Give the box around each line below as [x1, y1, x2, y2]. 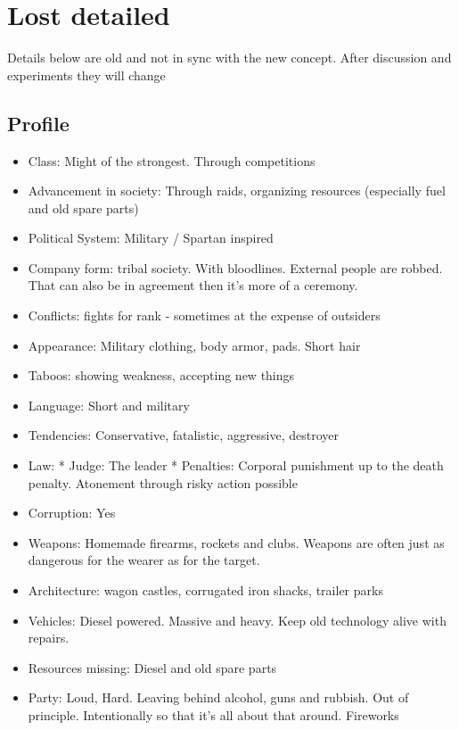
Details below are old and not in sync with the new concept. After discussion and [7, 48, 452, 67]
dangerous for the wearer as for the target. [28, 551, 260, 569]
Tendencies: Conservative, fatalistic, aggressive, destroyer [28, 426, 340, 444]
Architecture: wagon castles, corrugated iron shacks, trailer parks [28, 581, 383, 600]
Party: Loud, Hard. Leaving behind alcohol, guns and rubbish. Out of [28, 688, 409, 707]
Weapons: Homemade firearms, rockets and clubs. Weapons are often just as [28, 533, 445, 552]
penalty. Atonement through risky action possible [28, 473, 298, 492]
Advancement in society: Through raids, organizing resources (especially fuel [28, 181, 446, 200]
